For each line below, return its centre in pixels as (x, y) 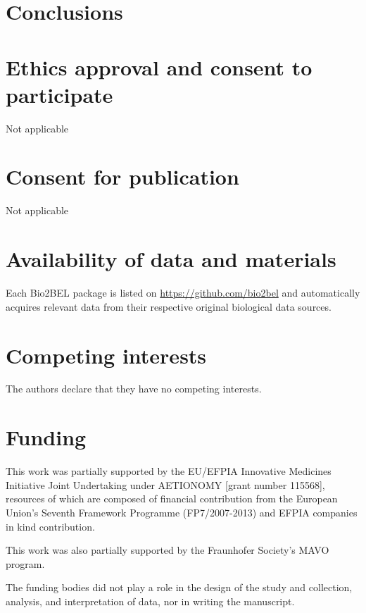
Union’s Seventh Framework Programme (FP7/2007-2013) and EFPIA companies (182, 512)
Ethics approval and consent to (159, 67)
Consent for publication (122, 177)
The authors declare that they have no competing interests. (134, 389)
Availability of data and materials (171, 259)
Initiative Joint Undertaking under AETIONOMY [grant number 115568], (165, 484)
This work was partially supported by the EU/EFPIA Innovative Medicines (169, 471)
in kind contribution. (50, 526)
